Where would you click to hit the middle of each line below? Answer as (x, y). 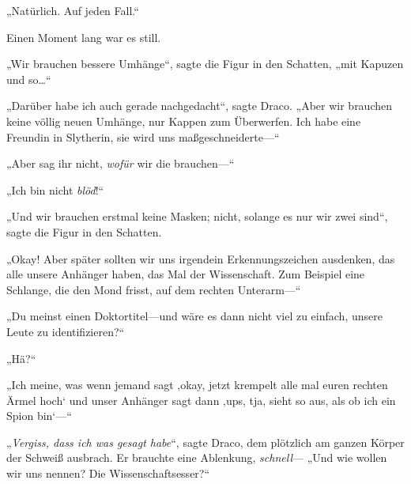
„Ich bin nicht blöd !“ (55, 189)
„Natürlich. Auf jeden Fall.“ (73, 10)
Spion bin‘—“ (39, 416)
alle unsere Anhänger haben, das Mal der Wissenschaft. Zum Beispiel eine (186, 274)
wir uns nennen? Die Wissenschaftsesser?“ (108, 473)
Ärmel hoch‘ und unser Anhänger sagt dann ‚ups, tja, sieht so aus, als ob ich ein (201, 400)
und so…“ (29, 79)
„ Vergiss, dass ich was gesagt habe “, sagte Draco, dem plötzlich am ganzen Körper (205, 442)
